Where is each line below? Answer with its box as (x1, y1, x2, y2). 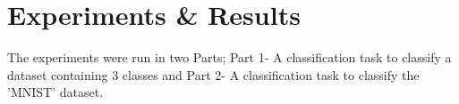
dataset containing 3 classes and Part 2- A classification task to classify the (7, 65, 420, 84)
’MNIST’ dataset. (7, 83, 104, 101)
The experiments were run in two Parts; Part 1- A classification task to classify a (7, 48, 452, 67)
